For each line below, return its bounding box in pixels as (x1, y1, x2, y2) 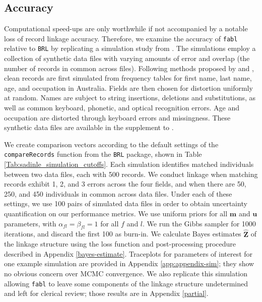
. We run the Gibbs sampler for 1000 (143, 218, 256, 228)
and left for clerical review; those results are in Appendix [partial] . (4, 288, 209, 298)
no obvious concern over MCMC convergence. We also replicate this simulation (4, 268, 248, 279)
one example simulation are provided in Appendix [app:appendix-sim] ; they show (4, 258, 254, 269)
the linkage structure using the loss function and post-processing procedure (4, 238, 236, 249)
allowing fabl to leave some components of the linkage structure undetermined (4, 278, 248, 288)
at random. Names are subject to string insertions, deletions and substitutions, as (4, 92, 256, 103)
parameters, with (4, 218, 56, 228)
